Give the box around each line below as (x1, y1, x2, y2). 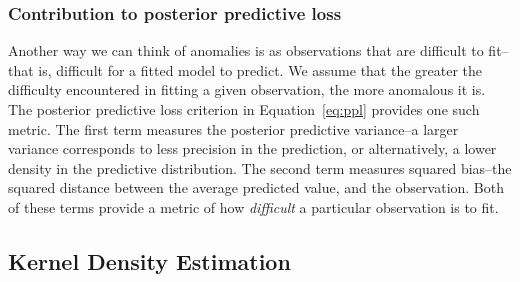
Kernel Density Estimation (8, 245, 291, 276)
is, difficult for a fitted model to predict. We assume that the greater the (38, 59, 483, 80)
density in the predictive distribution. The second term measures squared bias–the (8, 157, 512, 178)
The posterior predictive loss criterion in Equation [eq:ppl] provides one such (8, 99, 480, 119)
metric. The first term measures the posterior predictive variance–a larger (8, 118, 459, 139)
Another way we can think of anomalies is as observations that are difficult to (8, 40, 484, 61)
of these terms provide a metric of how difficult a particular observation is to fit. (8, 196, 499, 217)
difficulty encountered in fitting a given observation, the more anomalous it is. (8, 79, 486, 100)
